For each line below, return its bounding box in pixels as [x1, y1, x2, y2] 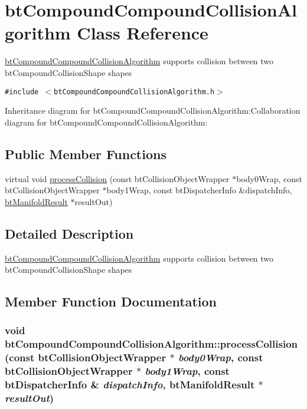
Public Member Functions [5, 144, 166, 163]
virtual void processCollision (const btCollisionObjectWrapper [5, 172, 230, 184]
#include [5, 87, 39, 96]
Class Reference [77, 21, 208, 45]
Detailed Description [5, 224, 134, 242]
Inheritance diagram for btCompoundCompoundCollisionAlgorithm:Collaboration [5, 104, 301, 117]
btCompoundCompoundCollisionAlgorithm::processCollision [5, 337, 298, 351]
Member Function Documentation [5, 292, 217, 311]
